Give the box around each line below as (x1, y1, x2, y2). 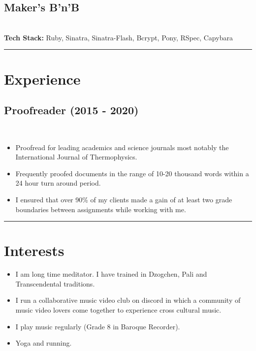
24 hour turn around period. (15, 178, 101, 188)
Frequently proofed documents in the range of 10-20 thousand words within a (15, 168, 249, 178)
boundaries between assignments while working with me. (15, 204, 186, 214)
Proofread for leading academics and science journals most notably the (15, 142, 229, 152)
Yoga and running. (15, 338, 72, 348)
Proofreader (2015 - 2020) (4, 102, 139, 118)
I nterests (4, 240, 64, 260)
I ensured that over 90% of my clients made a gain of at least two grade (15, 194, 232, 204)
